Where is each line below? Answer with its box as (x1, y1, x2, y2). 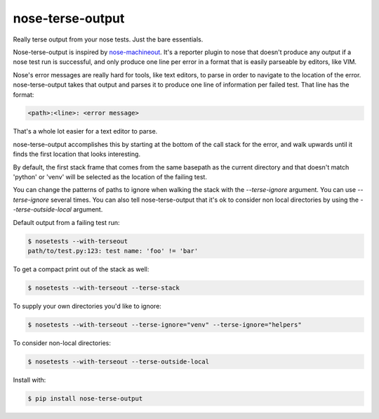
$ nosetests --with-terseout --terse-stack (27, 283, 180, 292)
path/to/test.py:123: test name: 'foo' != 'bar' (27, 247, 199, 254)
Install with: (13, 375, 46, 384)
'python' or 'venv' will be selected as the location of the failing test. (13, 173, 207, 181)
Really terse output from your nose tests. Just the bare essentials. (13, 35, 204, 44)
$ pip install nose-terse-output (27, 394, 143, 402)
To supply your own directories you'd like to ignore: (13, 302, 161, 310)
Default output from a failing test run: (13, 218, 120, 226)
